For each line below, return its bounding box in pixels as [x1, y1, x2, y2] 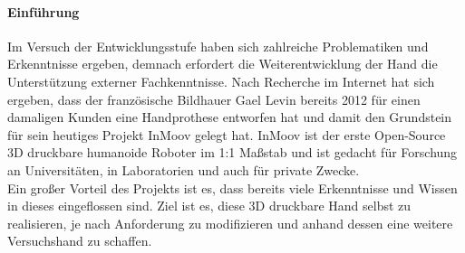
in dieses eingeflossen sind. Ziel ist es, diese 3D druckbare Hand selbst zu [7, 196, 412, 215]
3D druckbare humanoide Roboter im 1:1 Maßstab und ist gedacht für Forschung [7, 143, 458, 162]
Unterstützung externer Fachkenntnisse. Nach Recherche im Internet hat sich [7, 71, 435, 90]
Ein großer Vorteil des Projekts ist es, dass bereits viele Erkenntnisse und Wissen [7, 178, 458, 197]
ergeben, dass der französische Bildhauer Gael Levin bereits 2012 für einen [7, 89, 421, 108]
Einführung [7, 2, 80, 21]
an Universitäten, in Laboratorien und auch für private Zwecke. [7, 160, 360, 179]
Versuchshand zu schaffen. [7, 231, 152, 250]
